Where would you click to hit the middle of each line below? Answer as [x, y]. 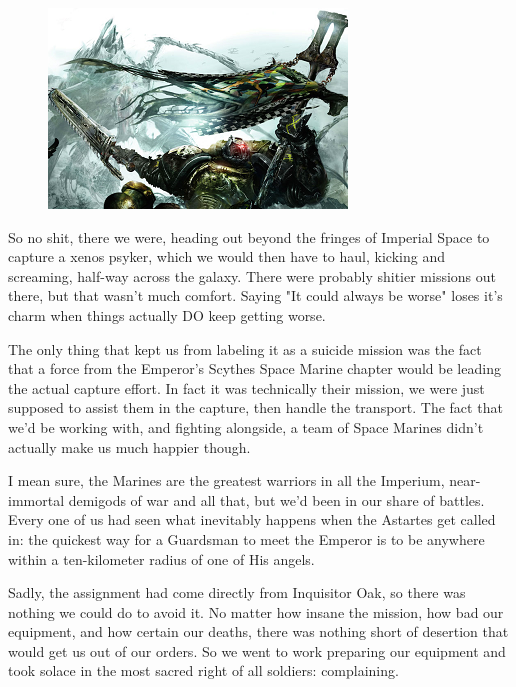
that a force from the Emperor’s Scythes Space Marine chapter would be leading [254, 368]
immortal [36, 499]
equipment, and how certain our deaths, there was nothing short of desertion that [258, 631]
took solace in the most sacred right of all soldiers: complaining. [203, 670]
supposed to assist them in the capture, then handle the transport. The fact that [255, 407]
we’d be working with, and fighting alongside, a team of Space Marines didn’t [246, 426]
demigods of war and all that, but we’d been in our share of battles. [276, 499]
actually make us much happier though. [129, 446]
